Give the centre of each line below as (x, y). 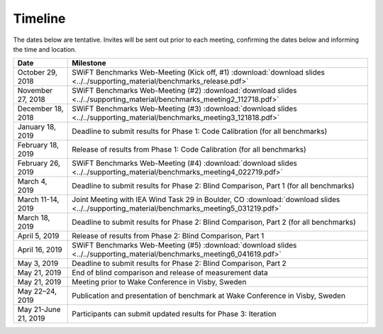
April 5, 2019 (38, 236)
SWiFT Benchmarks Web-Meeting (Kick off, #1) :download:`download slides (199, 72)
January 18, (37, 127)
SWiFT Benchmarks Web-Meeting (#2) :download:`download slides (184, 91)
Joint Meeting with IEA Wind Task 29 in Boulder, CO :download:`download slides (206, 200)
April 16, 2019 (40, 250)
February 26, (39, 163)
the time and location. (45, 49)
